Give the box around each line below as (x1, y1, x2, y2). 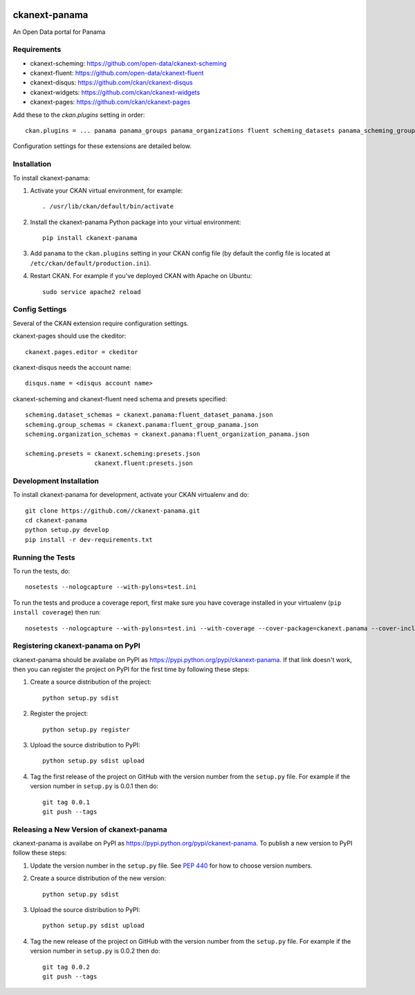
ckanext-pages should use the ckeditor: (12, 332, 127, 340)
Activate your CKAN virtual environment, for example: (30, 186, 183, 194)
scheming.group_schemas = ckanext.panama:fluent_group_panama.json (25, 421, 259, 428)
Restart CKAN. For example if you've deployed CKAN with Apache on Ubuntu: (30, 272, 252, 280)
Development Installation (12, 476, 100, 486)
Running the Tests (12, 552, 75, 562)
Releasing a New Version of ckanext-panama (12, 824, 167, 834)
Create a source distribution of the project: (30, 678, 151, 686)
